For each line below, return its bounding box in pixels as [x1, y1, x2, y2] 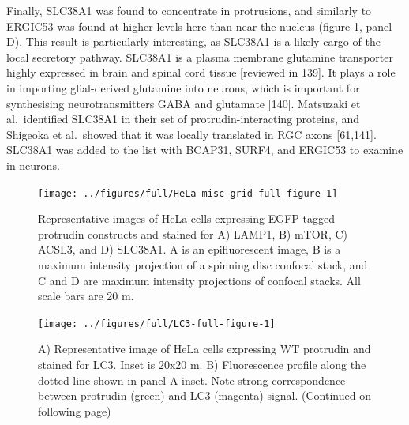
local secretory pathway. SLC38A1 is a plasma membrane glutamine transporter [6, 48, 393, 65]
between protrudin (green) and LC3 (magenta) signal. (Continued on [38, 387, 371, 404]
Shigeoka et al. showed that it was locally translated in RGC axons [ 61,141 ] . [6, 126, 377, 142]
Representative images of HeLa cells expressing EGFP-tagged [38, 210, 335, 227]
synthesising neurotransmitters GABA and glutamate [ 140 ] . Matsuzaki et [6, 95, 361, 111]
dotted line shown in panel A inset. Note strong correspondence [38, 371, 346, 388]
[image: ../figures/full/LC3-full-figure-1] [38, 318, 276, 329]
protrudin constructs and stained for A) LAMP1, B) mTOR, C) [38, 225, 348, 242]
